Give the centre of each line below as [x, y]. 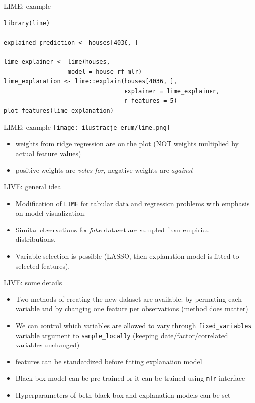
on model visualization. [51, 213]
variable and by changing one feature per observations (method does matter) [132, 309]
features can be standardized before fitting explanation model [109, 361]
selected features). [43, 265]
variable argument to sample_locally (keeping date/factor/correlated [122, 335]
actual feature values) [48, 153]
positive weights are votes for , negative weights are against [104, 170]
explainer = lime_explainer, [172, 91]
